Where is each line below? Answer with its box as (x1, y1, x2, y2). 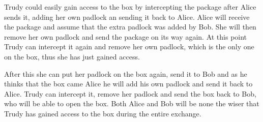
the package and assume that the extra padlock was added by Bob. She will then (4, 21, 256, 32)
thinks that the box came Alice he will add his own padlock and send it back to (4, 78, 253, 89)
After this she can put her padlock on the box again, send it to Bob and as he (4, 68, 247, 79)
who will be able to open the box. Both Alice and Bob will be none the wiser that (4, 98, 259, 109)
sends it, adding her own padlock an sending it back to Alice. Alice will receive (4, 11, 250, 22)
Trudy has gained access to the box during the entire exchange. (4, 108, 201, 118)
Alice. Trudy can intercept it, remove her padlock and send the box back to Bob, (4, 88, 256, 99)
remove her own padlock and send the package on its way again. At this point (4, 31, 247, 42)
